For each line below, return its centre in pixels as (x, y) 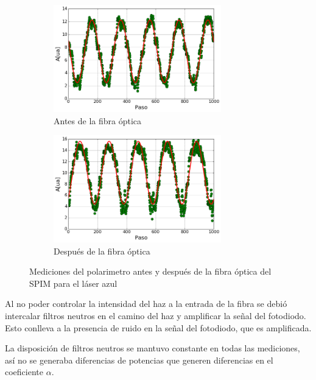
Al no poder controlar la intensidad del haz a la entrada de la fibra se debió (146, 304)
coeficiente (24, 372)
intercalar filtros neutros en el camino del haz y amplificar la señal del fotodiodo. (156, 316)
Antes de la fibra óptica (98, 120)
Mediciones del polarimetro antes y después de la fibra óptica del (150, 271)
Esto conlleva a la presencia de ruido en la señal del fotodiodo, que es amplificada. (158, 327)
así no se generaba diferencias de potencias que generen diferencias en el (139, 360)
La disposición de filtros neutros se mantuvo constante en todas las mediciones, (153, 348)
